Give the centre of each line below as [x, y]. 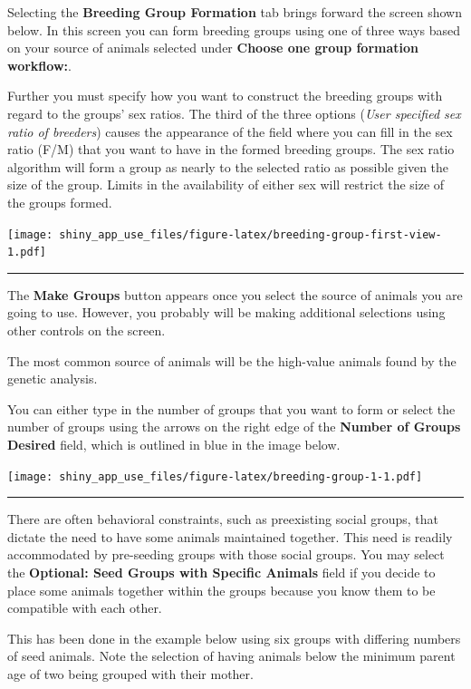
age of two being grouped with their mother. [130, 674]
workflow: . [39, 65]
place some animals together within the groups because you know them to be [221, 590]
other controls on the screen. [87, 330]
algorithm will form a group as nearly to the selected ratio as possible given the [228, 166]
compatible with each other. [85, 608]
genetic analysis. [53, 378]
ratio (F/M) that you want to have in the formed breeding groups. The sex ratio [231, 149]
